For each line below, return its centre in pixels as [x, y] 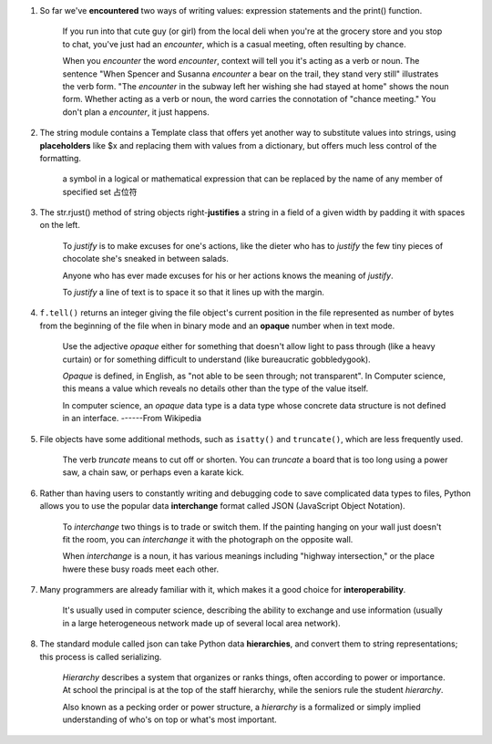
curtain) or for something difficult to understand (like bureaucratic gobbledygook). [216, 359]
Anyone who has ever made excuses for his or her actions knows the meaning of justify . [228, 275]
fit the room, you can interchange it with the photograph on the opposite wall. [208, 539]
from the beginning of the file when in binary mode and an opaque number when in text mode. [217, 325]
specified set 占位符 [100, 191]
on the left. [60, 225]
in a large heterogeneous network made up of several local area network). [201, 623]
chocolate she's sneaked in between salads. [146, 259]
